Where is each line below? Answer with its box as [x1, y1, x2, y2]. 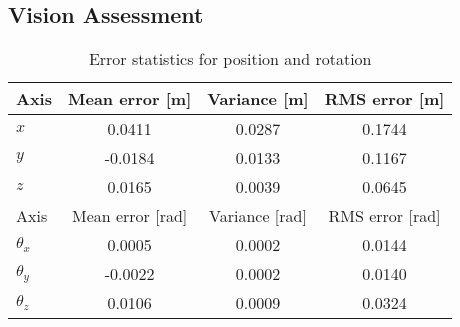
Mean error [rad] [71, 204, 188, 228]
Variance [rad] [209, 204, 307, 228]
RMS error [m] [324, 87, 445, 111]
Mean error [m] [67, 87, 192, 111]
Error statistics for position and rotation [88, 47, 372, 71]
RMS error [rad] [328, 204, 441, 228]
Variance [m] [207, 87, 309, 111]
